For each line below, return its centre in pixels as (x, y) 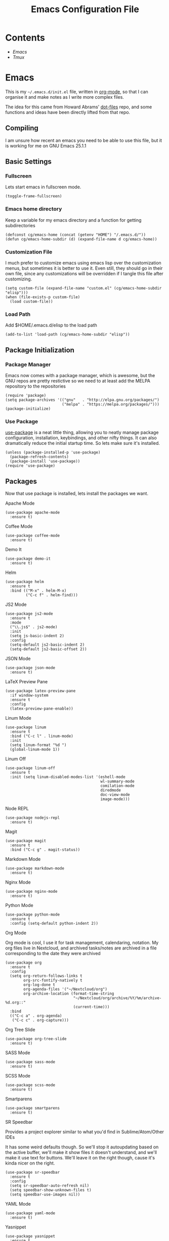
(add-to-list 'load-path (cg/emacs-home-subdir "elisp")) (68, 335)
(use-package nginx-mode (31, 892)
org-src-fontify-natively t (53, 980)
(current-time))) (91, 1007)
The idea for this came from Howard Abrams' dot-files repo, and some (79, 107)
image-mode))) (115, 799)
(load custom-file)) (31, 301)
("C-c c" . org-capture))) (40, 1020)
